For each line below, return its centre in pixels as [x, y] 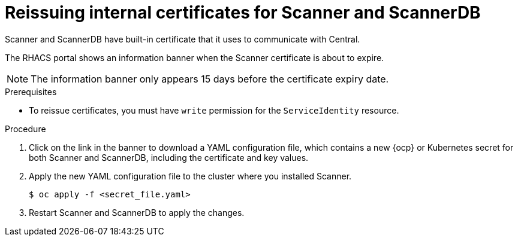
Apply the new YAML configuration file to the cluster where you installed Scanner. [190, 176]
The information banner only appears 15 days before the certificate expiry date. [210, 79]
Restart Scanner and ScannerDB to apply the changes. [137, 212]
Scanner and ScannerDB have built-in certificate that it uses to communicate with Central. [183, 39]
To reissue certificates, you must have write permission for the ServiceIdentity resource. [214, 110]
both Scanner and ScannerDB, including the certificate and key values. [169, 157]
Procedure [25, 129]
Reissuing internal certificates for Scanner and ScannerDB [243, 13]
